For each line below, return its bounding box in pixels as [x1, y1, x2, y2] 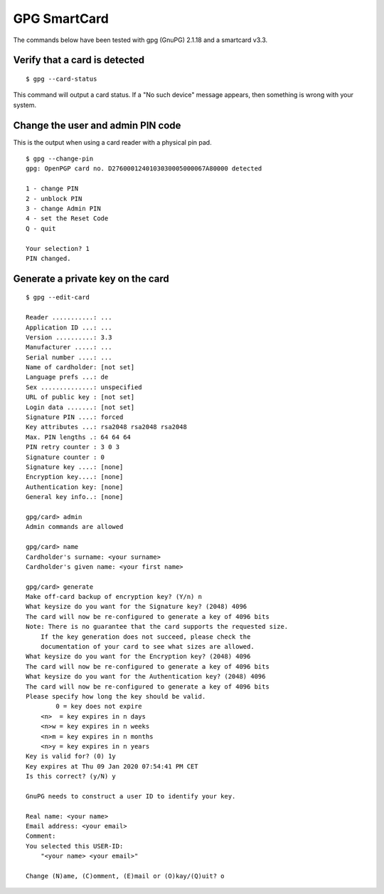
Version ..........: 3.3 [26, 333, 112, 341]
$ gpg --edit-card [26, 293, 90, 302]
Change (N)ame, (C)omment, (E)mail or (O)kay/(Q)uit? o [26, 872, 225, 880]
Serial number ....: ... [26, 353, 112, 361]
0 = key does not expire [55, 702, 142, 711]
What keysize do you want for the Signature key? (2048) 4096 [26, 602, 247, 611]
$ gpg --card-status [26, 75, 97, 83]
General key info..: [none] [26, 493, 124, 501]
